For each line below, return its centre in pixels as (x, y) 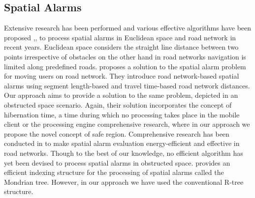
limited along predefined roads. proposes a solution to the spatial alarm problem (125, 66)
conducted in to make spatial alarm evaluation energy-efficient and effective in (122, 143)
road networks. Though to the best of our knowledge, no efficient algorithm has (124, 153)
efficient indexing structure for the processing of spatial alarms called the (114, 172)
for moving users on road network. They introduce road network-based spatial (122, 76)
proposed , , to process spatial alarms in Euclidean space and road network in (120, 37)
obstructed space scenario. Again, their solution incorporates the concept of (118, 104)
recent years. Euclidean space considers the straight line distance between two (121, 47)
